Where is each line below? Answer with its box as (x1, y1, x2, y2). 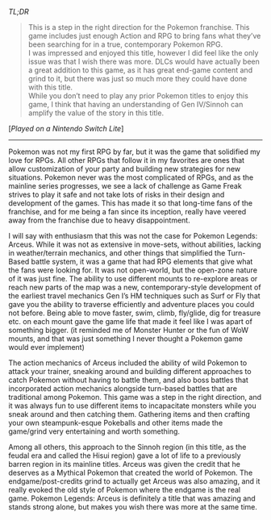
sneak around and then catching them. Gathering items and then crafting (8, 410, 250, 418)
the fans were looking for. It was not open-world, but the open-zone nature (8, 265, 258, 275)
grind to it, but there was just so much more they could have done (27, 74, 248, 83)
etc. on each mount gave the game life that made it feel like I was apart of (8, 317, 252, 326)
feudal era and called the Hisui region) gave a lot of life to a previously (8, 451, 241, 460)
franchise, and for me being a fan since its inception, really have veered (8, 207, 247, 216)
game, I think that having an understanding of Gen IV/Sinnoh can (27, 100, 244, 109)
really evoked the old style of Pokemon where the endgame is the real (8, 485, 240, 494)
